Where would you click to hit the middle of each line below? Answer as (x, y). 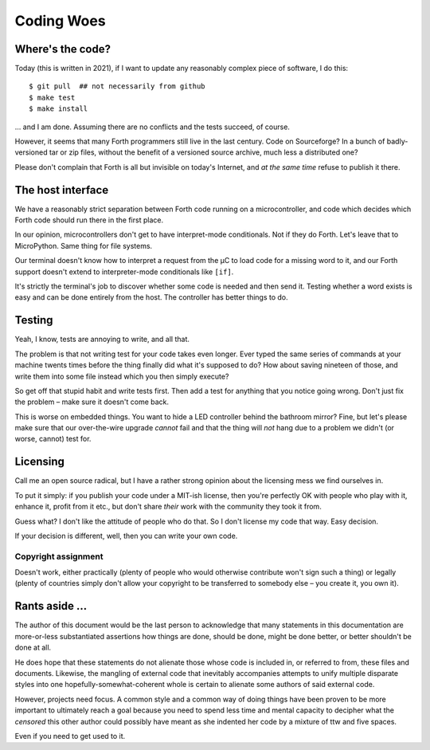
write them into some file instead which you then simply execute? (122, 376)
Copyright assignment (59, 556)
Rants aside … (51, 606)
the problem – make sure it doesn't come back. (92, 402)
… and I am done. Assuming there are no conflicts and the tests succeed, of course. (152, 127)
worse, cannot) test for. (53, 439)
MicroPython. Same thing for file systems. (84, 245)
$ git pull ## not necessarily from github (117, 86)
